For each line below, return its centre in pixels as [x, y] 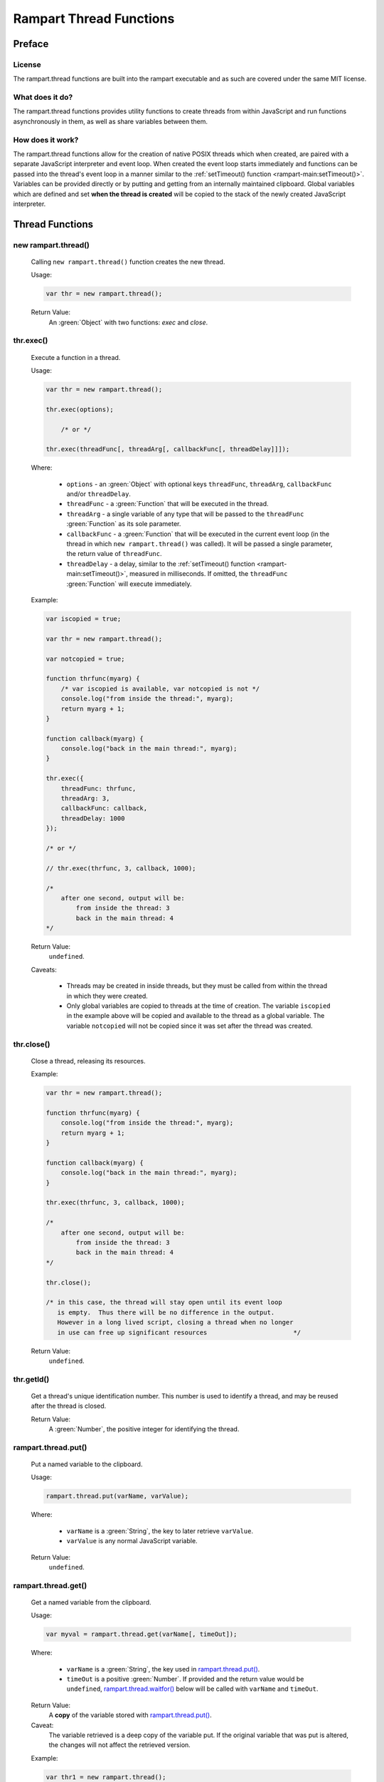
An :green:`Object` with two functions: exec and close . [128, 322]
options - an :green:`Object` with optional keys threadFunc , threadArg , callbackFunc [199, 484]
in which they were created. [107, 996]
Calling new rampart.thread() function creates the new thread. [128, 262]
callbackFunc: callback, [104, 808]
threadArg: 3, [85, 799]
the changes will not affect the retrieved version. [120, 1745]
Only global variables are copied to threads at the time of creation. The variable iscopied [198, 1006]
